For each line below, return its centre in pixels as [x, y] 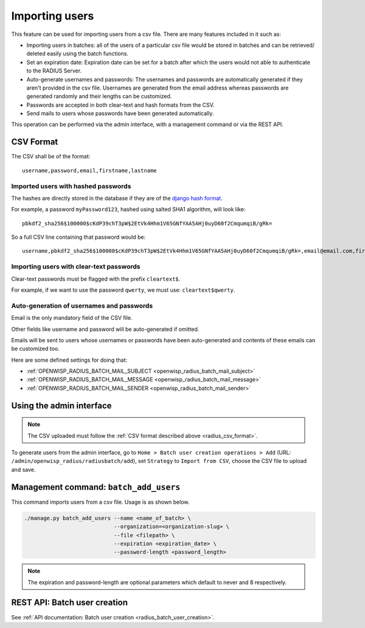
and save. [23, 470]
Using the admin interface [61, 405]
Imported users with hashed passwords [71, 186]
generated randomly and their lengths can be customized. [99, 96]
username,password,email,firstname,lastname [90, 170]
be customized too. [36, 349]
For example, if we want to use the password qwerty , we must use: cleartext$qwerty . [123, 290]
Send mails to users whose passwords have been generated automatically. [120, 113]
